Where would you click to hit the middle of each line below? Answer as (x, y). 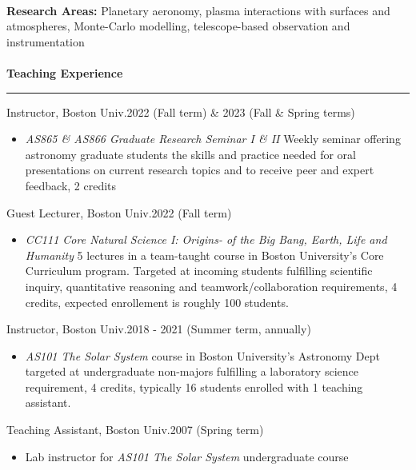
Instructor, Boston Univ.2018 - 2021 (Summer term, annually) (159, 329)
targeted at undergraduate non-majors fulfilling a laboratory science (192, 371)
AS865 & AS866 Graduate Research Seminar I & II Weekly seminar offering (213, 139)
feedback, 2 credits (71, 185)
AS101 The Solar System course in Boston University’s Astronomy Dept (203, 355)
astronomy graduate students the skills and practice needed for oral (190, 154)
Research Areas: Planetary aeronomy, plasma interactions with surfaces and (198, 10)
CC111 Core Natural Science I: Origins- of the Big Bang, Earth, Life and (206, 239)
